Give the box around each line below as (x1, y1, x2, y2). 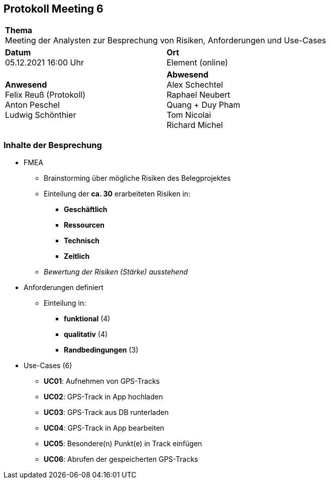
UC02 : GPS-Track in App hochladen (44, 392, 163, 401)
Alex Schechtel (166, 80, 223, 90)
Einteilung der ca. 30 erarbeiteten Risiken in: (44, 189, 190, 198)
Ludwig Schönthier (5, 110, 76, 120)
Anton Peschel (5, 100, 60, 110)
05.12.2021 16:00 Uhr (5, 57, 84, 68)
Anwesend (5, 80, 47, 90)
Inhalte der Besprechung (4, 140, 102, 150)
